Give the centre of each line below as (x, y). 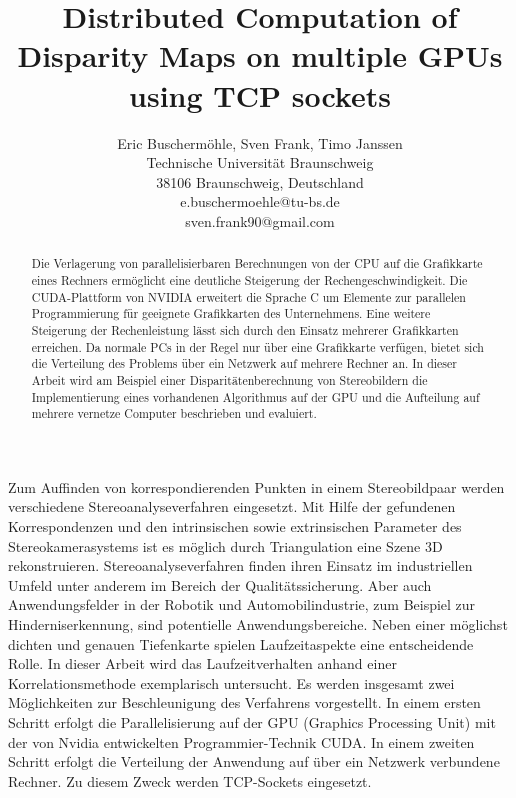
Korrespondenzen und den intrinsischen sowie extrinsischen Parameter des (235, 526)
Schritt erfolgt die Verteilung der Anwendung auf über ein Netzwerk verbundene (254, 761)
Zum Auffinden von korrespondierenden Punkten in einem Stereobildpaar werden (256, 486)
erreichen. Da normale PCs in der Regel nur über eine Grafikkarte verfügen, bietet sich (257, 346)
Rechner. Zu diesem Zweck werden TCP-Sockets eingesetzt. (190, 780)
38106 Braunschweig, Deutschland (260, 181)
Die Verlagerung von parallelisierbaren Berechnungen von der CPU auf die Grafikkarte (257, 263)
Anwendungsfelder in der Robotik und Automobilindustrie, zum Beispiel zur (242, 604)
